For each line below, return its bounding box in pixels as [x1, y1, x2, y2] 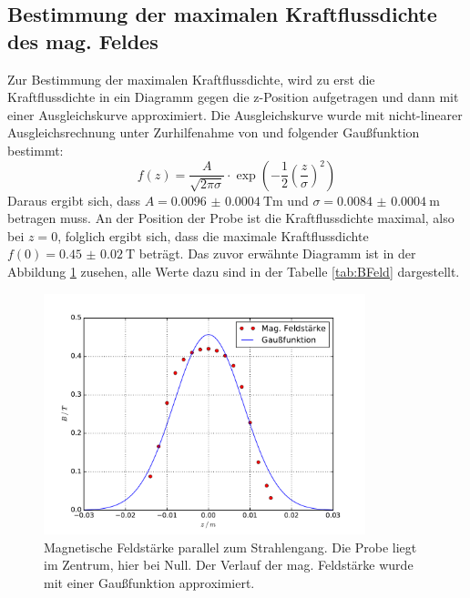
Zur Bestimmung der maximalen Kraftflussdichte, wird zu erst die [7, 69, 375, 88]
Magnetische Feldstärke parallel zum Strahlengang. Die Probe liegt [44, 537, 417, 556]
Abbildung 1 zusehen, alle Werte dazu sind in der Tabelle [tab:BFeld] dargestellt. [7, 261, 460, 280]
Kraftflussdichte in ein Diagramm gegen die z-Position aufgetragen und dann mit [7, 87, 459, 106]
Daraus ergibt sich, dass [7, 190, 141, 209]
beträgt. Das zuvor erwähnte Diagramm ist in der [138, 244, 416, 263]
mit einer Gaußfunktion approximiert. [44, 573, 255, 592]
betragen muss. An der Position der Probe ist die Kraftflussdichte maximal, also [7, 208, 455, 228]
